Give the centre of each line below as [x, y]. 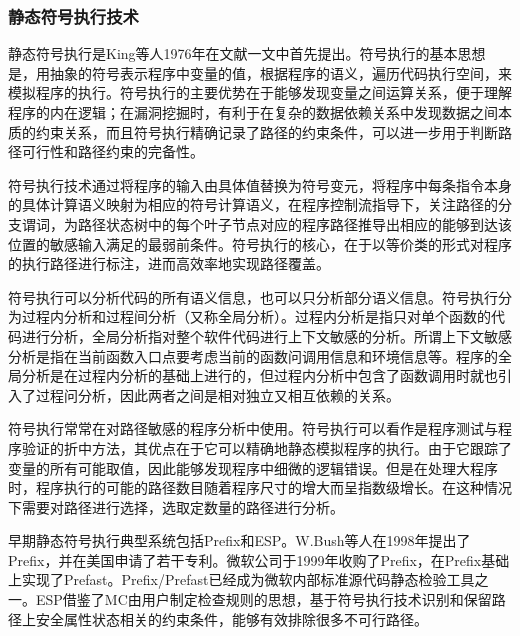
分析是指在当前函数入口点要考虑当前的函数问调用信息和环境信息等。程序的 [253, 355]
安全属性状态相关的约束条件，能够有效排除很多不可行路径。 [231, 618]
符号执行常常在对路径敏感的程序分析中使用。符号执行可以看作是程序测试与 [253, 428]
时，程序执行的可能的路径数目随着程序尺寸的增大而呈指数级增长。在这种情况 [260, 487]
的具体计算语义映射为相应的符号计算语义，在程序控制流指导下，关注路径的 [253, 204]
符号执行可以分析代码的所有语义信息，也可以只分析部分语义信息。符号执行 [253, 296]
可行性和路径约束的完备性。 [112, 151]
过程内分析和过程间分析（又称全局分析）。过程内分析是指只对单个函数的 [256, 316]
